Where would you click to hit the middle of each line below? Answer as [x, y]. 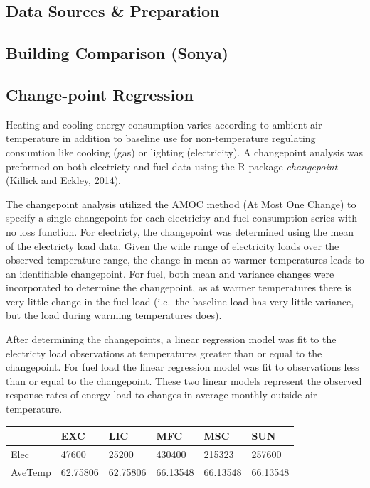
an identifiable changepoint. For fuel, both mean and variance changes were [170, 273]
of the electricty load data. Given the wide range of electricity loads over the [173, 245]
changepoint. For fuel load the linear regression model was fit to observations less [183, 367]
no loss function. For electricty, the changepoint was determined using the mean [180, 231]
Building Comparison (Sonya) [117, 53]
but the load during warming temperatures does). [114, 315]
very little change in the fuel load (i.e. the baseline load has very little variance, [180, 301]
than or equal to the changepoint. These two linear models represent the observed [184, 380]
